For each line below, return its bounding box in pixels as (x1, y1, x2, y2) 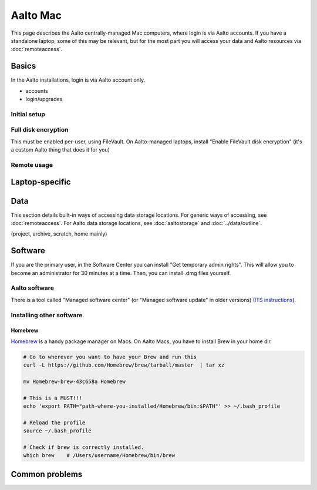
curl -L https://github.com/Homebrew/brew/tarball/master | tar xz (23, 362, 225, 368)
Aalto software (11, 284, 54, 292)
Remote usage (11, 160, 53, 169)
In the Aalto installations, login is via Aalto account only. (11, 76, 146, 83)
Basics (11, 61, 36, 71)
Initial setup (11, 110, 45, 118)
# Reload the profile (23, 419, 86, 426)
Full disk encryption (11, 126, 69, 134)
